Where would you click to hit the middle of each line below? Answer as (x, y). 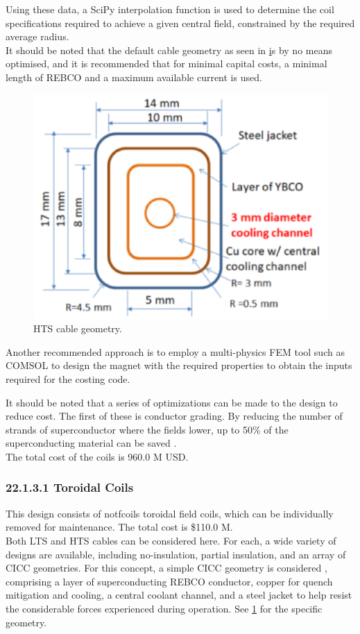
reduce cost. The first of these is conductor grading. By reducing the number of (174, 416)
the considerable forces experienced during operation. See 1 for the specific (164, 608)
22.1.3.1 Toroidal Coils (70, 487)
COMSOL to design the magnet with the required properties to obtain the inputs (179, 365)
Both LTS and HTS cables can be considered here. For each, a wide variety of (171, 540)
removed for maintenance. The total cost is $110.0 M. (119, 527)
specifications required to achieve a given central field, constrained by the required (180, 23)
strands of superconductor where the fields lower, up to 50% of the (147, 429)
